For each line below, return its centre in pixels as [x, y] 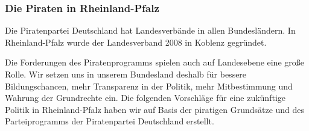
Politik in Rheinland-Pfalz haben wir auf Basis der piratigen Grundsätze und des [155, 109]
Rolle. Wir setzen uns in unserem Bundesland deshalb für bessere [126, 74]
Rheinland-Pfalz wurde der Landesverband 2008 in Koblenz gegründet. [136, 42]
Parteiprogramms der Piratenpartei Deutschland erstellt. [110, 121]
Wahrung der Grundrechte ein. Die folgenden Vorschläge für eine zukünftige [145, 98]
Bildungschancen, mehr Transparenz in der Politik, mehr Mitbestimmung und [149, 86]
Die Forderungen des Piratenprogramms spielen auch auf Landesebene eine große [154, 62]
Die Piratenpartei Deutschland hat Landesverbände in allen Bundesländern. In [150, 30]
